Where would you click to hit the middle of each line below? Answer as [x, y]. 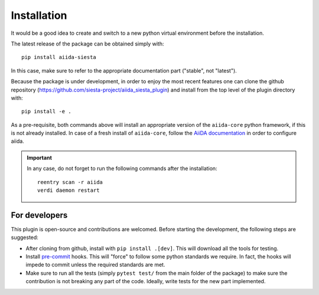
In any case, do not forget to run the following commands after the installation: [122, 169]
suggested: [25, 237]
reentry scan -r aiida [70, 182]
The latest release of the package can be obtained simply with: [87, 44]
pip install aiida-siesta [59, 57]
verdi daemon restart [69, 191]
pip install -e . [46, 112]
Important [40, 158]
